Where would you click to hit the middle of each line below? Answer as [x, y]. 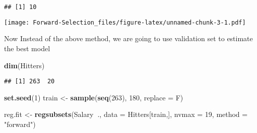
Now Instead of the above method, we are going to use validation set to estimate [128, 38]
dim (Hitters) [24, 65]
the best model [27, 48]
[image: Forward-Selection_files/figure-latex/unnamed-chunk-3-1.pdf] [125, 22]
